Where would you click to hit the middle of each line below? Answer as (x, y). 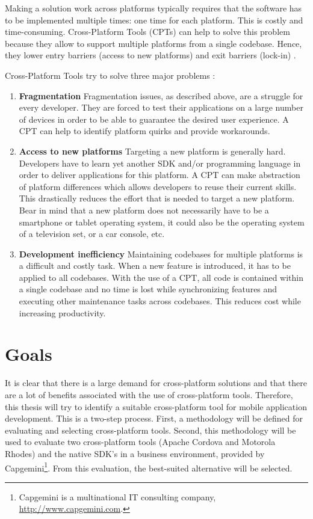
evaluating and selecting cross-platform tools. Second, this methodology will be (150, 430)
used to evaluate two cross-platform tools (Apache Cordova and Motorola (140, 442)
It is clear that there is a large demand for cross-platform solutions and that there (156, 383)
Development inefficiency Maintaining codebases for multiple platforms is (161, 253)
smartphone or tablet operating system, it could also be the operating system (162, 222)
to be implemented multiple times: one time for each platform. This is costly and (154, 20)
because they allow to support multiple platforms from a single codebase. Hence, (153, 43)
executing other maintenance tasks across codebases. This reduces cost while (160, 301)
